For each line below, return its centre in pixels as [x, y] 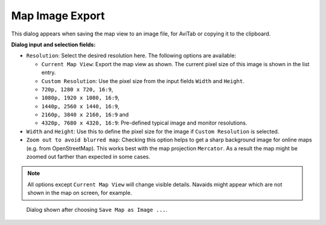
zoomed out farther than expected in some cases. [88, 157]
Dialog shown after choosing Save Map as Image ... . [97, 209]
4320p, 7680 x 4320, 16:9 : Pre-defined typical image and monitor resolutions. [144, 123]
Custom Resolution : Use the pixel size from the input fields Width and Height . [143, 81]
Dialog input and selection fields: [53, 45]
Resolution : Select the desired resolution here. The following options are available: [131, 56]
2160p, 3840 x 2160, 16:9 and [85, 115]
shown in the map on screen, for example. [80, 193]
